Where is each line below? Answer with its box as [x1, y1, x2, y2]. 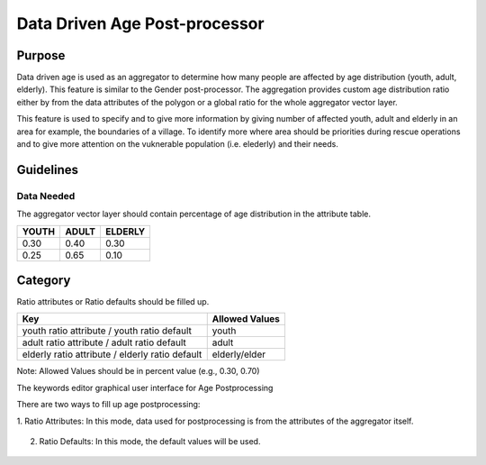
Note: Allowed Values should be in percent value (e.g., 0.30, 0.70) [16, 366, 260, 377]
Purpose [16, 48, 66, 63]
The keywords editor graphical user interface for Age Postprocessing [16, 382, 274, 393]
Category [16, 272, 71, 287]
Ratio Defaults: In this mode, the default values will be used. [39, 436, 261, 447]
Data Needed [16, 189, 76, 202]
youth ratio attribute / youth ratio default [22, 324, 193, 337]
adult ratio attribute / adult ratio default [22, 336, 186, 349]
